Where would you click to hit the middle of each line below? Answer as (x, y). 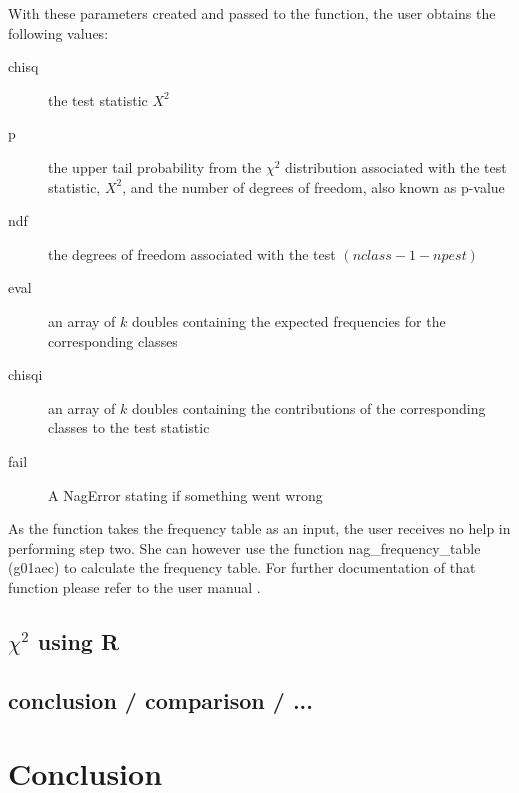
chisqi (25, 374)
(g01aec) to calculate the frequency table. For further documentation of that (242, 567)
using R (78, 640)
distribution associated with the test (396, 166)
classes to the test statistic (129, 427)
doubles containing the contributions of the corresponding (308, 407)
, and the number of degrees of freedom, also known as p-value (313, 186)
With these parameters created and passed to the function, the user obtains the (252, 13)
